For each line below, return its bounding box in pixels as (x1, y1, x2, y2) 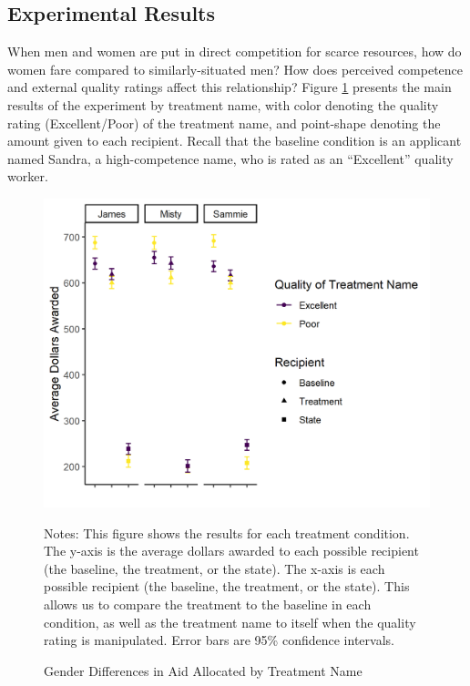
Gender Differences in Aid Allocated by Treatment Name (44, 660, 363, 680)
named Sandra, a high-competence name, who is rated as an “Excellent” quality (7, 148, 454, 168)
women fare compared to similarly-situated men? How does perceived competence (7, 59, 464, 78)
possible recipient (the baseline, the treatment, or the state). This (44, 577, 410, 596)
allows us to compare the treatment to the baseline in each (44, 595, 372, 614)
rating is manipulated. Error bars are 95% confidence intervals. (44, 630, 394, 650)
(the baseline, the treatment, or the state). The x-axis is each (44, 558, 385, 578)
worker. (7, 167, 48, 186)
